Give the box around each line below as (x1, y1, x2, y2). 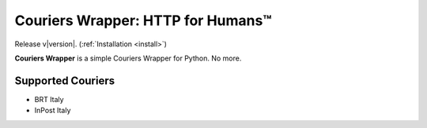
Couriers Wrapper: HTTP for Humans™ (14, 12, 272, 29)
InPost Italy (34, 106, 71, 115)
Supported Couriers (14, 74, 115, 87)
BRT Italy (34, 94, 64, 104)
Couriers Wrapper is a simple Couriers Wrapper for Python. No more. (14, 53, 242, 63)
